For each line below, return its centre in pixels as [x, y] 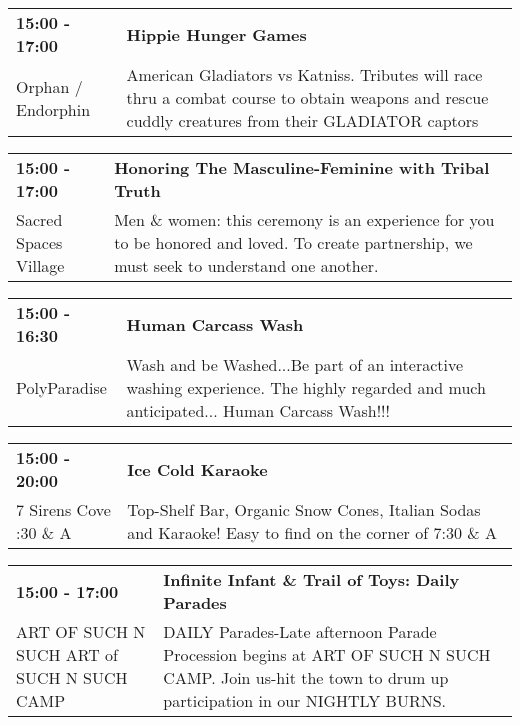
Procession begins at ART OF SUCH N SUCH [327, 654]
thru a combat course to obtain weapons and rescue [307, 97]
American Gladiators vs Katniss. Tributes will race [304, 74]
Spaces [39, 242]
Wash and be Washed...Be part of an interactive [295, 364]
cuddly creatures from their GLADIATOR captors [302, 120]
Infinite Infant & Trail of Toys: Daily [311, 579]
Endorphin [53, 109]
